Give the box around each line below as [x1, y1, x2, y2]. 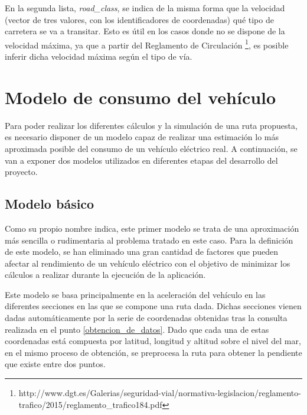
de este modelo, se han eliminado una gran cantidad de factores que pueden [5, 245, 279, 258]
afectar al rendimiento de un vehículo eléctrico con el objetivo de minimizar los [5, 257, 290, 269]
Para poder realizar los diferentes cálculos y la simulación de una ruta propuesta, [5, 119, 298, 131]
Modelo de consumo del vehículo [5, 85, 276, 109]
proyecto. [5, 166, 38, 178]
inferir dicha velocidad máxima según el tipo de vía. [5, 50, 192, 63]
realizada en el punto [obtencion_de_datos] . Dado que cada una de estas [5, 323, 269, 335]
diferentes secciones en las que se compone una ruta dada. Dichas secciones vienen [5, 300, 302, 312]
